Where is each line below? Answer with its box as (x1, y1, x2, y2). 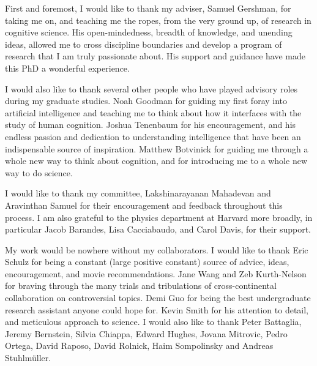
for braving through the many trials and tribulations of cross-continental (5, 279, 277, 292)
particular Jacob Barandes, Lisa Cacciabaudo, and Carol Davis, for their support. (5, 223, 311, 236)
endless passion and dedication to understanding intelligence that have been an (5, 130, 301, 143)
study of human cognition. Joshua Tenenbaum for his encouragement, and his (5, 118, 296, 131)
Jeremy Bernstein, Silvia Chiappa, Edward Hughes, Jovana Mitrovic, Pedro (5, 327, 288, 340)
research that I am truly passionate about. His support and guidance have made (5, 50, 305, 62)
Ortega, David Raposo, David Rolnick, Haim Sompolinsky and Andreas (5, 339, 274, 352)
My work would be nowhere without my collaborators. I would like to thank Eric (5, 243, 308, 256)
